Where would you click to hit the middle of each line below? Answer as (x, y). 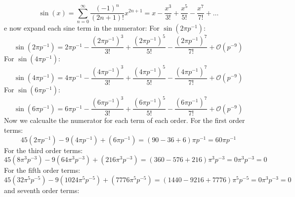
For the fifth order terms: (42, 170)
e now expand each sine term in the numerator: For (82, 27)
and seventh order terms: (42, 190)
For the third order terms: (43, 150)
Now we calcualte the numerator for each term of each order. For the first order (125, 120)
